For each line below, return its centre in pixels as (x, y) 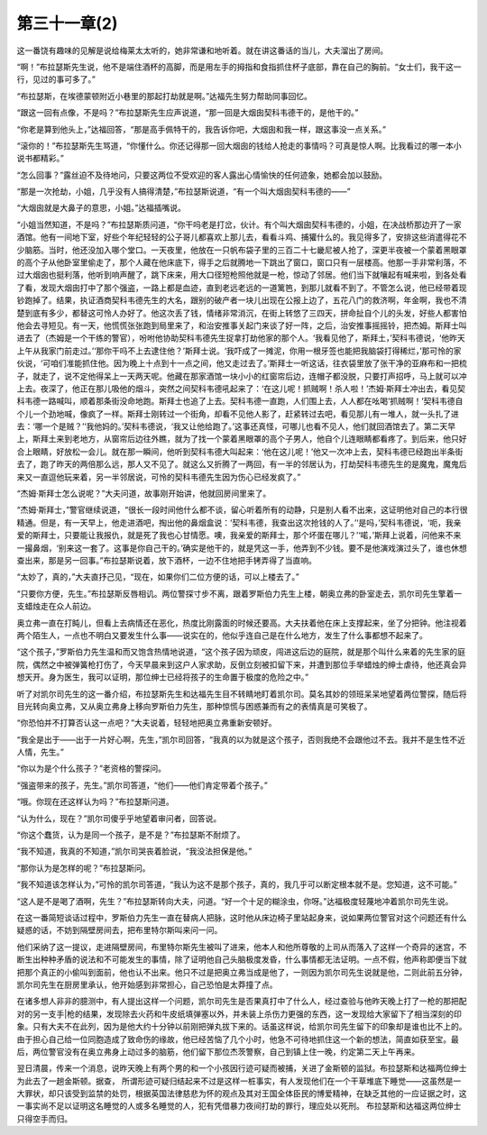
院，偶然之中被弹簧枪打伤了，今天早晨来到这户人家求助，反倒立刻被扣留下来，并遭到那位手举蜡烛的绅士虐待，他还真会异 (242, 664)
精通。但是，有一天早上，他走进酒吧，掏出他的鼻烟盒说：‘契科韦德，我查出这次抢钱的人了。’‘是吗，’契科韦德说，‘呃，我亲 (239, 522)
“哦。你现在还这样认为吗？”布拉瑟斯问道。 (96, 801)
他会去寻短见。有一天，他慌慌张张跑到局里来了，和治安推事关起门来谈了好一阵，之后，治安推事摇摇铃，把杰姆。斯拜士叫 (242, 325)
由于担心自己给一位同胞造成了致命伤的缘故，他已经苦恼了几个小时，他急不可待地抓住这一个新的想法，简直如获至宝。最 (238, 1039)
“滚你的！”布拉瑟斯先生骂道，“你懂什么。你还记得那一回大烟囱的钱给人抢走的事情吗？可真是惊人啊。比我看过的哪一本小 (239, 145)
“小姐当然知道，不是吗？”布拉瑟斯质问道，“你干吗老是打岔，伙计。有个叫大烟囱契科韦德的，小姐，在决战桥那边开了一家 (239, 224)
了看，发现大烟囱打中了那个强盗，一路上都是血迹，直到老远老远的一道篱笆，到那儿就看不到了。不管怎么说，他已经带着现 (242, 288)
